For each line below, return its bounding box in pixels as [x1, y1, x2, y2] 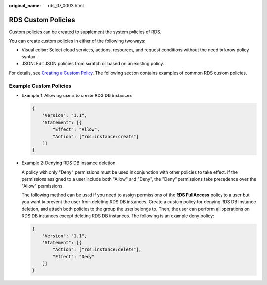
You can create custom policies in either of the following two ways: [9, 38, 146, 44]
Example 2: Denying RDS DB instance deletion [21, 160, 116, 166]
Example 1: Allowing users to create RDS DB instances [21, 93, 132, 98]
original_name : [9, 3, 41, 8]
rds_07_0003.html [48, 3, 84, 8]
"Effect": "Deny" [52, 254, 95, 259]
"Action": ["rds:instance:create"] [52, 134, 139, 139]
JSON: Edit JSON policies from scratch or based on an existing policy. [21, 61, 164, 67]
